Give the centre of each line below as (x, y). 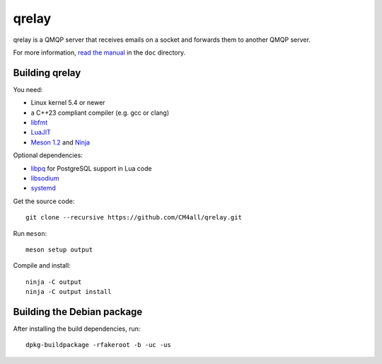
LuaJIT (41, 132)
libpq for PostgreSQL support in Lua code (91, 168)
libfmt (39, 123)
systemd (44, 188)
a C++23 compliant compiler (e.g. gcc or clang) (100, 113)
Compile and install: (42, 266)
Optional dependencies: (48, 155)
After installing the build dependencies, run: (77, 329)
